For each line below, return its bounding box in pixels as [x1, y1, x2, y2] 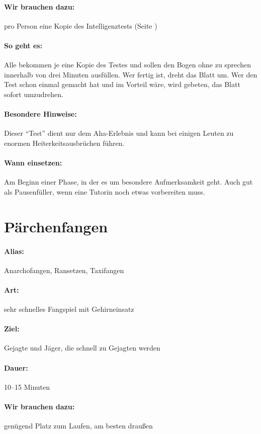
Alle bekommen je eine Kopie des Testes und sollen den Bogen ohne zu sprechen [4, 59, 251, 70]
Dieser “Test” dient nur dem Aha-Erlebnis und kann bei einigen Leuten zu [4, 128, 234, 138]
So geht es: [4, 40, 43, 50]
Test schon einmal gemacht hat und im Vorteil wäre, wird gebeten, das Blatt [4, 79, 240, 90]
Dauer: [4, 362, 28, 373]
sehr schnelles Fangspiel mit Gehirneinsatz [4, 304, 134, 314]
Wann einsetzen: [4, 157, 62, 168]
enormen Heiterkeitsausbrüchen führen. [4, 137, 125, 148]
